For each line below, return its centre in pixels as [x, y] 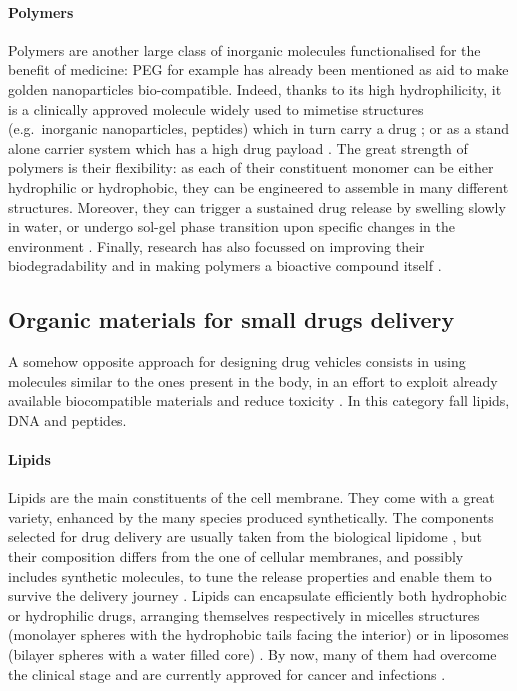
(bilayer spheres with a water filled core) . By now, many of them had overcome [252, 654]
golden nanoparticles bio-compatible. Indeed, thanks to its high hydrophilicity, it [255, 88]
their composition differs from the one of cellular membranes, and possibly [236, 556]
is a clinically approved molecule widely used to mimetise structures [216, 108]
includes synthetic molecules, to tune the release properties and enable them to [250, 575]
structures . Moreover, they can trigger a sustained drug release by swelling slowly [257, 206]
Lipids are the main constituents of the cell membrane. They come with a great [251, 497]
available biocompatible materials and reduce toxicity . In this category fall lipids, [259, 400]
